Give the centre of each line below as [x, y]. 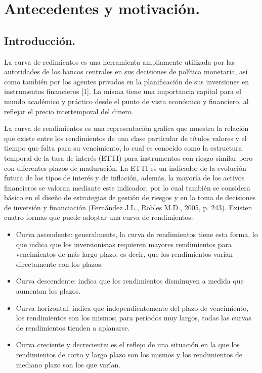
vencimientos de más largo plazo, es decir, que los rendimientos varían [124, 254]
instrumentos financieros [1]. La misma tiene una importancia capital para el [123, 91]
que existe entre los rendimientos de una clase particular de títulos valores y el [125, 138]
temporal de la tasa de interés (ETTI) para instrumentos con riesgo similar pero [128, 157]
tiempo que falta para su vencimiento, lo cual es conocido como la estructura [123, 148]
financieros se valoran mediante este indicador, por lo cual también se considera [127, 187]
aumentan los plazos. [48, 291]
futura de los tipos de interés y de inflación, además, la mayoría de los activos [124, 178]
